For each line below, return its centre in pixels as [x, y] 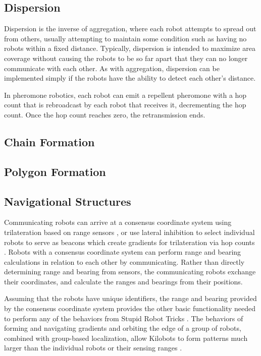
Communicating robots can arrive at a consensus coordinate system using [118, 222]
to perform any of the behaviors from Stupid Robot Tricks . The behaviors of [124, 318]
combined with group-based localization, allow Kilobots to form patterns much [126, 338]
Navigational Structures [68, 201]
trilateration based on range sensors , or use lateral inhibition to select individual [129, 232]
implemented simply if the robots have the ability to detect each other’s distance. [130, 78]
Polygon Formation [55, 171]
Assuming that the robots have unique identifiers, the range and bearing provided [130, 298]
